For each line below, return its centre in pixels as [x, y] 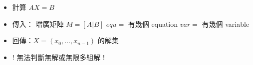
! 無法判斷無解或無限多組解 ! [58, 57]
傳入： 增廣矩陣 [38, 24]
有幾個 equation [153, 24]
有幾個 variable [226, 24]
